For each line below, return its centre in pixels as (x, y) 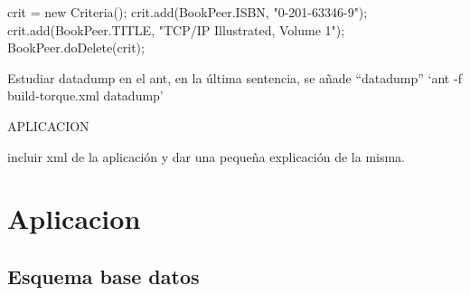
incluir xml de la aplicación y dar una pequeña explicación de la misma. (207, 156)
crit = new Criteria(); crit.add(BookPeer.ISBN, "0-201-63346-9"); (188, 12)
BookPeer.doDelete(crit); (76, 48)
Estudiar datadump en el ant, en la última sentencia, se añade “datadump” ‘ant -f (235, 77)
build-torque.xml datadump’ (85, 95)
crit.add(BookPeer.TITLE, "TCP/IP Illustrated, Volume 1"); (176, 29)
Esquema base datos (103, 276)
